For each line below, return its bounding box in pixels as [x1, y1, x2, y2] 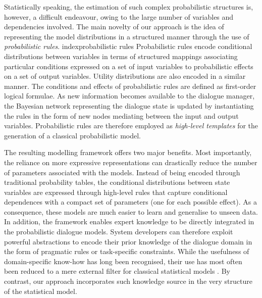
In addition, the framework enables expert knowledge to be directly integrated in [4, 216, 254, 227]
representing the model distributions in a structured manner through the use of [4, 31, 249, 41]
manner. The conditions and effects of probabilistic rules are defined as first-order [4, 80, 256, 91]
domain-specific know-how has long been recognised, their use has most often [4, 256, 242, 266]
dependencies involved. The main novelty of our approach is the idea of [4, 21, 224, 32]
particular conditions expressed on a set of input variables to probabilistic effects [4, 61, 253, 71]
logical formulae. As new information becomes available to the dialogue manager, [4, 90, 255, 101]
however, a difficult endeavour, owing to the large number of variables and [4, 11, 234, 22]
